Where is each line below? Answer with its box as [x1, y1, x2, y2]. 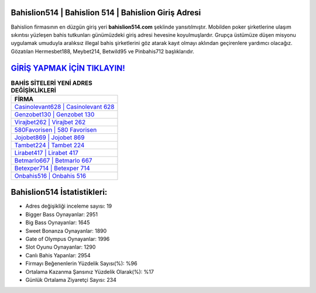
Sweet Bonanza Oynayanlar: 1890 [25, 227, 107, 234]
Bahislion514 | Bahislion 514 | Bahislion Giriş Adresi [11, 8, 201, 18]
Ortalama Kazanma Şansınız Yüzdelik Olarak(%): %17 [25, 268, 154, 275]
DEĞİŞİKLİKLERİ [11, 86, 57, 94]
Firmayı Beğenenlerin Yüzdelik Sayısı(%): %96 [25, 260, 138, 267]
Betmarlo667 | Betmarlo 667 [14, 156, 92, 164]
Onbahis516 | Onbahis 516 [14, 171, 87, 180]
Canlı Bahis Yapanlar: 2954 [25, 251, 91, 258]
